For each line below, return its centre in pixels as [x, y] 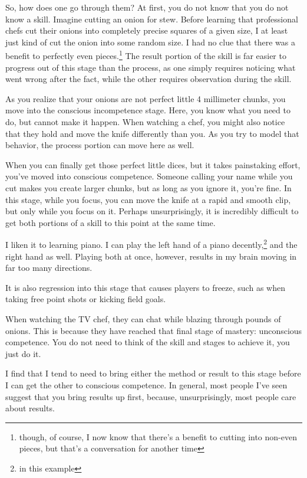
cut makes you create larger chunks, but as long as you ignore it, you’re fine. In [148, 187]
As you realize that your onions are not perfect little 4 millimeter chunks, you [146, 98]
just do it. [23, 353]
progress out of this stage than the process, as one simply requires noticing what [151, 67]
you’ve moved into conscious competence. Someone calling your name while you [149, 176]
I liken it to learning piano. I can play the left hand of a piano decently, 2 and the [151, 243]
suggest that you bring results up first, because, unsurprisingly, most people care [151, 396]
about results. [30, 408]
